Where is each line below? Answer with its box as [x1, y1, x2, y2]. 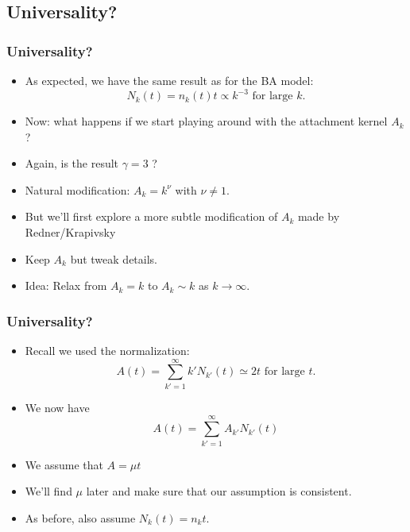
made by [297, 208, 340, 225]
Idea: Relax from [25, 277, 107, 294]
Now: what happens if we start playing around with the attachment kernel [25, 113, 388, 129]
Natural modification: [25, 181, 130, 198]
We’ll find [25, 483, 72, 499]
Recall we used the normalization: [25, 342, 190, 359]
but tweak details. [70, 250, 157, 267]
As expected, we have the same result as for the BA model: [25, 72, 314, 88]
